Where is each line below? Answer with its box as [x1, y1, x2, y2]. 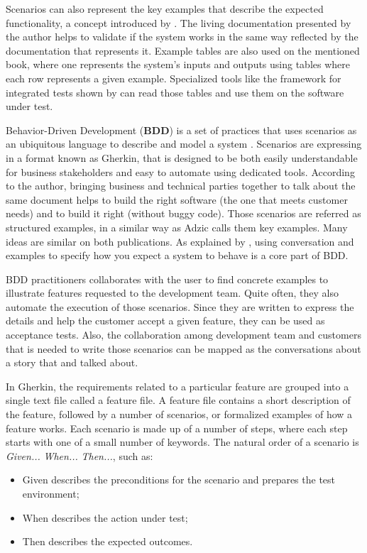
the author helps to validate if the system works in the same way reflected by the [6, 29, 358, 44]
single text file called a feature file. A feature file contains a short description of [6, 393, 351, 407]
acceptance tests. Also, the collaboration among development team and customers [6, 327, 361, 342]
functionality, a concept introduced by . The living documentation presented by [6, 15, 351, 30]
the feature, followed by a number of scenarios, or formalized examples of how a [6, 407, 353, 422]
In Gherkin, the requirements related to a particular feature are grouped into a [6, 378, 349, 393]
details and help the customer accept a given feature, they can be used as [6, 313, 325, 328]
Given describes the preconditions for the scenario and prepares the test [22, 472, 336, 487]
